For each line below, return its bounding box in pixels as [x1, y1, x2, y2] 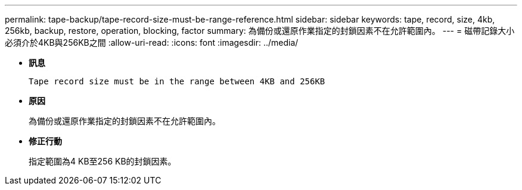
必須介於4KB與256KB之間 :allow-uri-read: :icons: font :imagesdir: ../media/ [5, 37, 299, 47]
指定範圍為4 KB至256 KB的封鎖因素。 [29, 156, 176, 166]
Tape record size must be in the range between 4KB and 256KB [29, 77, 325, 86]
